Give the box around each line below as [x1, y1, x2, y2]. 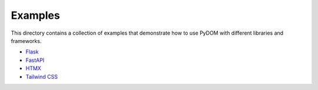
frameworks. [11, 37, 42, 44]
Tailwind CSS [25, 73, 58, 80]
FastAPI [25, 56, 45, 64]
